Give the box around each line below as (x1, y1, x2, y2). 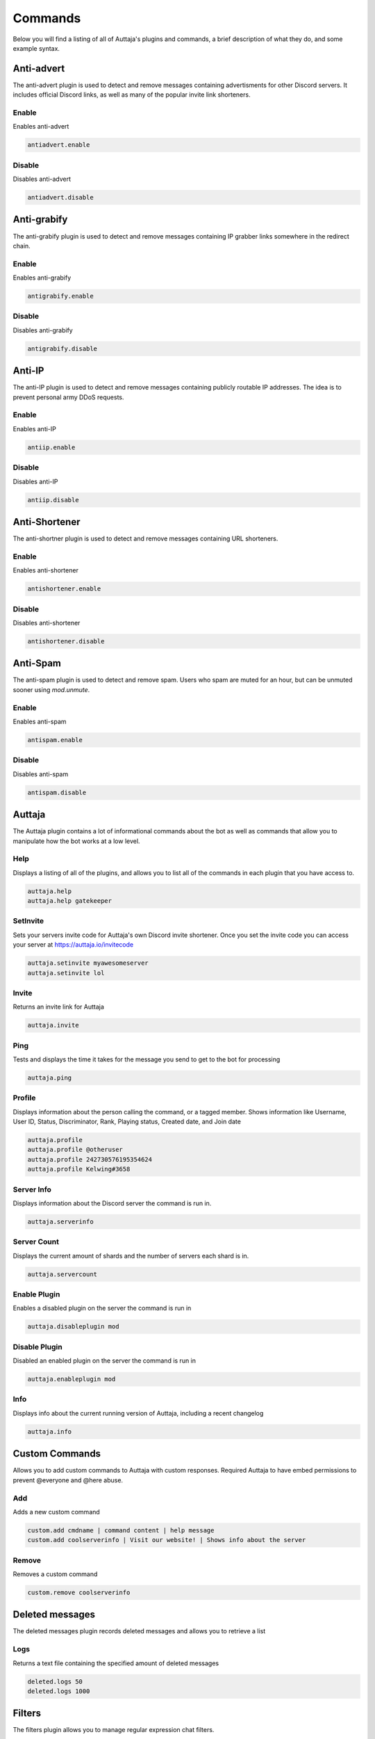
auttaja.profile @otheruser (27, 1146, 123, 1154)
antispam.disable (27, 788, 87, 796)
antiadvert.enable (27, 141, 90, 149)
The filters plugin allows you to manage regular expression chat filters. (12, 1726, 215, 1734)
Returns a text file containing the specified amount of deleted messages (12, 1659, 219, 1667)
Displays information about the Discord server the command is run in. (12, 1199, 212, 1207)
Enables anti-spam (12, 717, 67, 726)
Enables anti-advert (12, 122, 69, 131)
